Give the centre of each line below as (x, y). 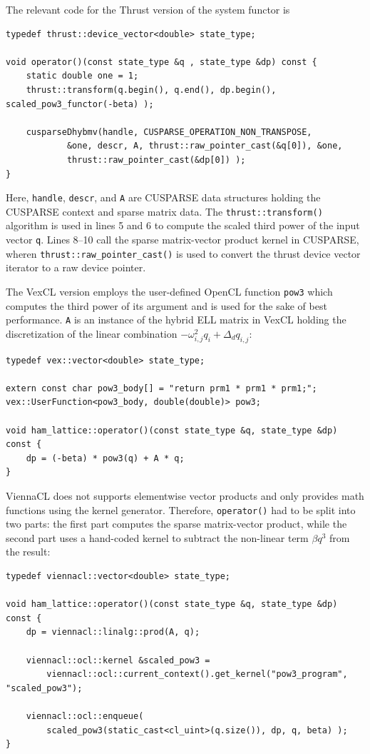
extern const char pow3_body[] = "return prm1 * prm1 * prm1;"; (161, 388)
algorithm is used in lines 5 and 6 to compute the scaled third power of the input (183, 225)
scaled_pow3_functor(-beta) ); (80, 104)
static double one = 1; (82, 76)
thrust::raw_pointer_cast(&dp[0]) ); (156, 160)
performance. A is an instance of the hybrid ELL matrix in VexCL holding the (176, 320)
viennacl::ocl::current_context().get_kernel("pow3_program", (197, 674)
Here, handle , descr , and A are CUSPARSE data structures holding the (163, 197)
